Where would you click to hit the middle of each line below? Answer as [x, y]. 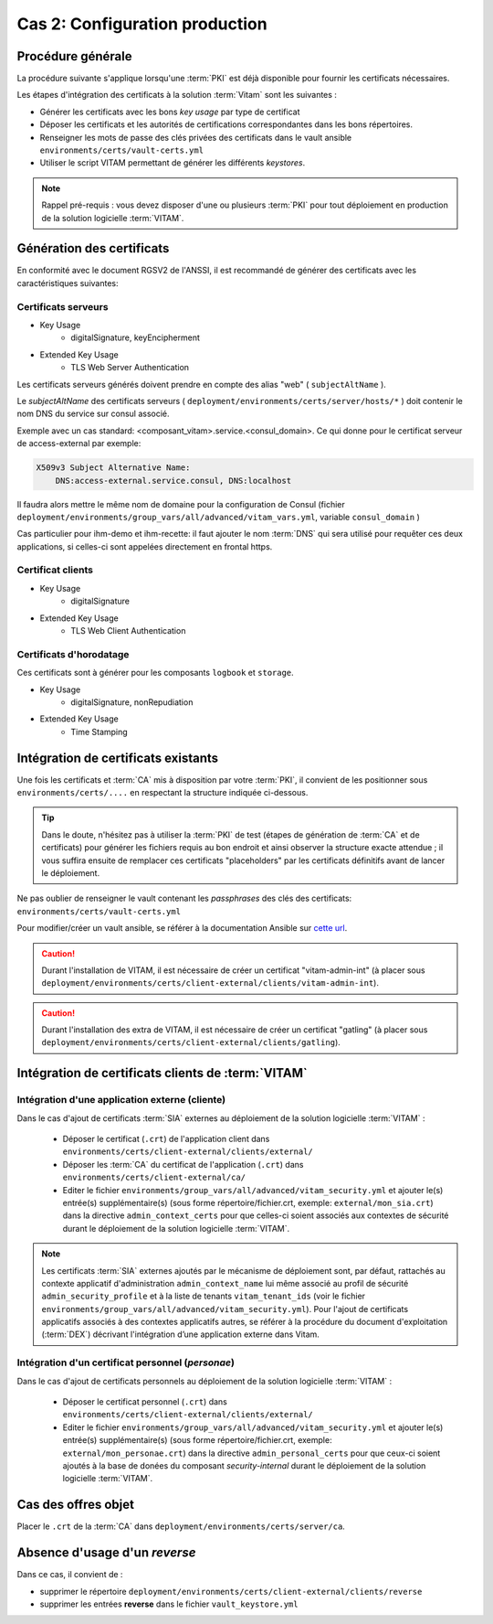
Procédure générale [74, 56]
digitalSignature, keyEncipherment [136, 337]
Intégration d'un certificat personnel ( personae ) [126, 1362]
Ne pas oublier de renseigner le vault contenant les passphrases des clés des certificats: [184, 898]
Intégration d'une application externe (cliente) [121, 1100]
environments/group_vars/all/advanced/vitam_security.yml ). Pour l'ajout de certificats [225, 1309]
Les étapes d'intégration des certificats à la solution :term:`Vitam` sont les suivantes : [177, 95]
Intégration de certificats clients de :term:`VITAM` [162, 1073]
